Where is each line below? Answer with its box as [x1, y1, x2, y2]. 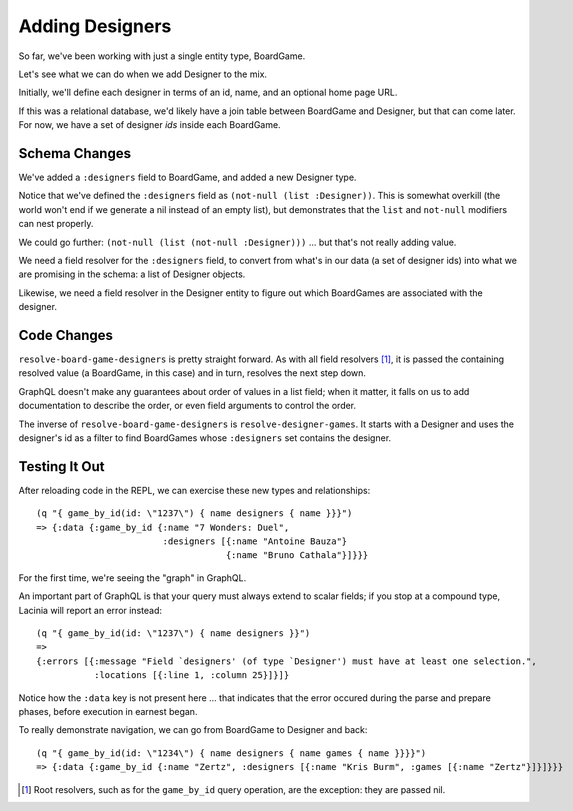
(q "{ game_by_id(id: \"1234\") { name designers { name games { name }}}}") [36, 747, 427, 759]
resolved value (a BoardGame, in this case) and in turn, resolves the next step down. [18, 367, 367, 379]
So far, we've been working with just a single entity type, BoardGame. [18, 50, 306, 62]
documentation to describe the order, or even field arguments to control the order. [18, 400, 357, 412]
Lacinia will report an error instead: [18, 604, 162, 616]
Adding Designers [18, 15, 172, 37]
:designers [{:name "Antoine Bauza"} [162, 536, 348, 547]
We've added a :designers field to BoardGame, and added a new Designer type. [18, 171, 357, 184]
